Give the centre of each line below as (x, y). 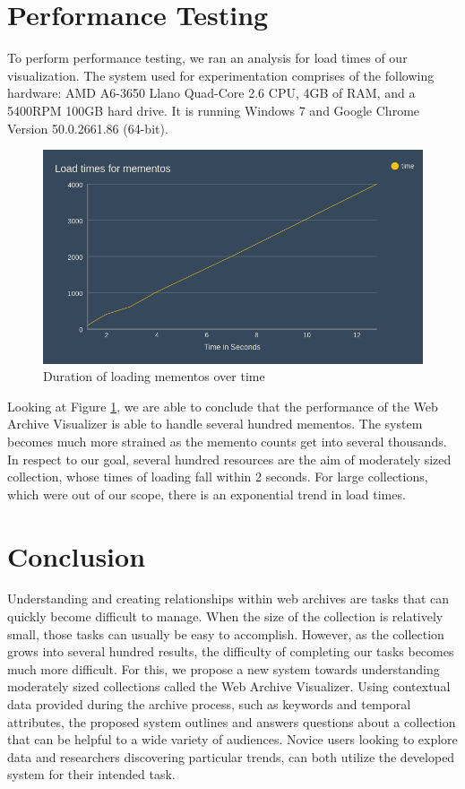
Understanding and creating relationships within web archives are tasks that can (228, 598)
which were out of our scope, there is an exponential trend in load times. (207, 494)
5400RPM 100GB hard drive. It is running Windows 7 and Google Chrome (214, 110)
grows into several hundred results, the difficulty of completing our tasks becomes (231, 651)
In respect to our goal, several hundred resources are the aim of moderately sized (229, 459)
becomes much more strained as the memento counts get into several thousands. (227, 441)
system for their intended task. (91, 774)
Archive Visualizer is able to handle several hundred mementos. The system (215, 424)
